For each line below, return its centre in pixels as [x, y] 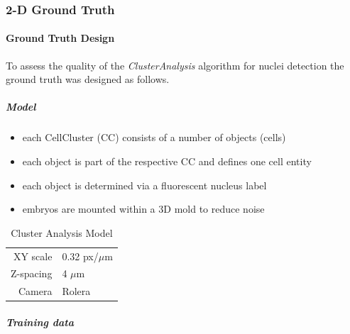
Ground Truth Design [60, 38]
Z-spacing [32, 273]
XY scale [33, 256]
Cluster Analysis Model [62, 232]
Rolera [76, 291]
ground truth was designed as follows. [88, 79]
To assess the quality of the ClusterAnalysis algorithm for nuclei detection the [175, 65]
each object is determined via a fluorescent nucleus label [144, 185]
